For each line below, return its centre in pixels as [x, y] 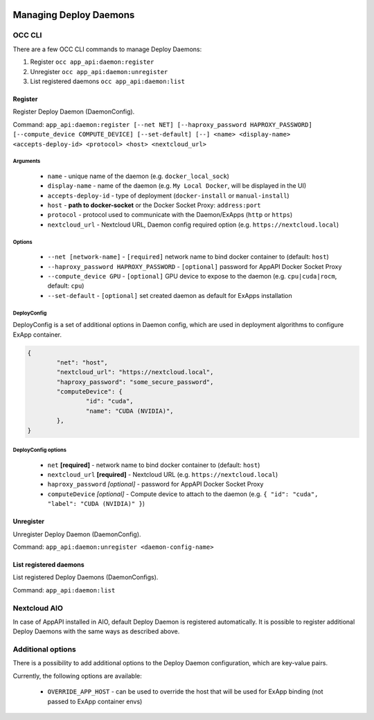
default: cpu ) [66, 286]
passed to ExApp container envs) [95, 701]
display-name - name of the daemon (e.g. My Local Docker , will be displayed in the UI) [177, 186]
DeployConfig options [40, 450]
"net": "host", [82, 362]
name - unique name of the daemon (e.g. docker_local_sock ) [139, 176]
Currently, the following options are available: [77, 676]
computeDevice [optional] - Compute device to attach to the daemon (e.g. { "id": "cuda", [183, 494]
